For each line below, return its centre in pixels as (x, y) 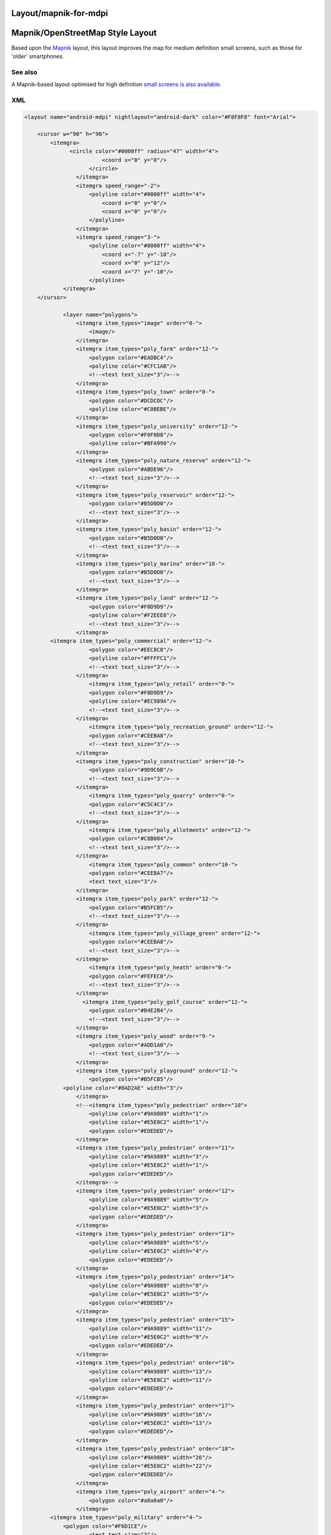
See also (25, 72)
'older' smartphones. (38, 56)
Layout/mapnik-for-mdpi (60, 13)
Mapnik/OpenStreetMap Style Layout (84, 33)
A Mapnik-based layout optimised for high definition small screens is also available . (116, 84)
